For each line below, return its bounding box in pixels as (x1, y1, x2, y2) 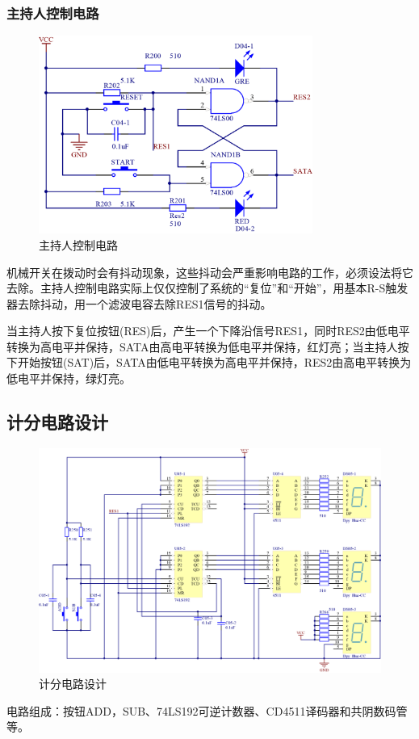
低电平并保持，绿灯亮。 (6, 370, 131, 387)
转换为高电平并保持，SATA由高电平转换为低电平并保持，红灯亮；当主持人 (6, 338, 398, 355)
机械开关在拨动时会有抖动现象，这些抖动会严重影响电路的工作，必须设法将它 (6, 263, 413, 280)
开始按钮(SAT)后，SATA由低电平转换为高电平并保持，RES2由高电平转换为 (17, 354, 412, 371)
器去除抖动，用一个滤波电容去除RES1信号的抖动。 (6, 295, 272, 312)
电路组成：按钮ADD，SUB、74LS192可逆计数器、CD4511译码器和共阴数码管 (6, 702, 408, 719)
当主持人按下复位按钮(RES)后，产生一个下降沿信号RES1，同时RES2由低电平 (6, 322, 410, 339)
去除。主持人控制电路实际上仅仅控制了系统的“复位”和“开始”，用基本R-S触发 (6, 279, 409, 296)
